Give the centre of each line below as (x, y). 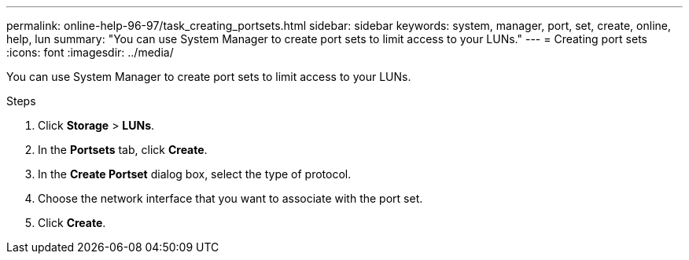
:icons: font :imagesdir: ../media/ (90, 52)
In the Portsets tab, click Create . (123, 150)
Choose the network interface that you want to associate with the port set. (230, 198)
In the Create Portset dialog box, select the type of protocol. (195, 174)
